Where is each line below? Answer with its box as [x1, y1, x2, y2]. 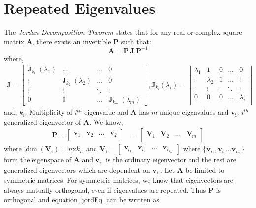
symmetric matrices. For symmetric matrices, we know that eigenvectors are [4, 175, 233, 185]
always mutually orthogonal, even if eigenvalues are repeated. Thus [4, 184, 206, 195]
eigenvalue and [84, 107, 128, 117]
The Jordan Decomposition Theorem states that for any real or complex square [4, 27, 242, 37]
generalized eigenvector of [4, 116, 81, 127]
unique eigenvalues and [160, 107, 229, 117]
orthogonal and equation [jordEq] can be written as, [4, 194, 161, 205]
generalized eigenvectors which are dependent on [4, 165, 150, 175]
